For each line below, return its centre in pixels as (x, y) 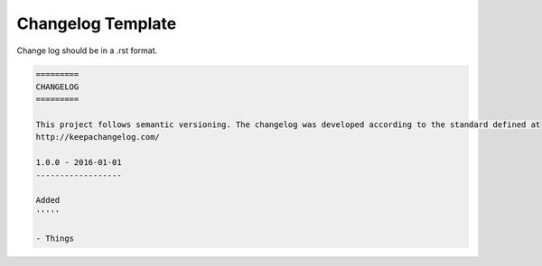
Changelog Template (97, 23)
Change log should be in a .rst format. (87, 50)
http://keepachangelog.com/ (98, 137)
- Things (55, 238)
